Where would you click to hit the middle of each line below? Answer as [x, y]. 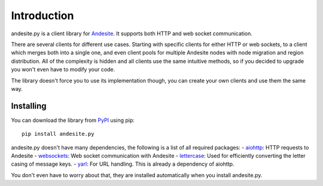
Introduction [42, 16]
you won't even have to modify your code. [63, 69]
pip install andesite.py [58, 134]
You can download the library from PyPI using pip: [73, 120]
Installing [29, 106]
